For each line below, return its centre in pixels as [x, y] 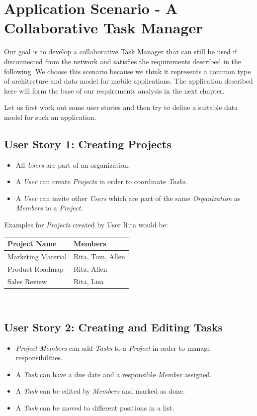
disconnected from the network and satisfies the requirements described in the [123, 61]
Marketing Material [37, 256]
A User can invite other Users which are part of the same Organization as [128, 198]
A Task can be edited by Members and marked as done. [100, 391]
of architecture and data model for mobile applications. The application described [128, 81]
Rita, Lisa [89, 281]
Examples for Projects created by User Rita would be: [86, 225]
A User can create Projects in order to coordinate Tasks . [101, 181]
